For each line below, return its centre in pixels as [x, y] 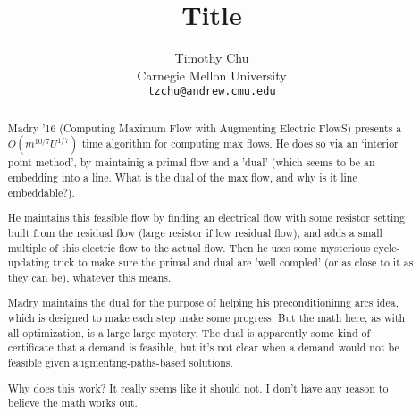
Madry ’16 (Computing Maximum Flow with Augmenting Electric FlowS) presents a [205, 127]
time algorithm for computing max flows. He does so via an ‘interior [240, 144]
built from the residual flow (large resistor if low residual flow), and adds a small [195, 232]
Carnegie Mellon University [212, 75]
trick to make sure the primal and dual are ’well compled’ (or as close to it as [233, 262]
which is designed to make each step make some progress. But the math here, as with [206, 318]
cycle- [387, 247]
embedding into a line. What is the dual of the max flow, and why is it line [182, 177]
